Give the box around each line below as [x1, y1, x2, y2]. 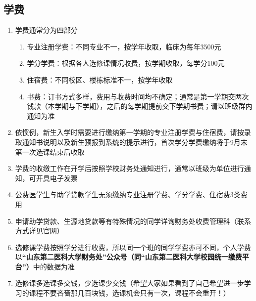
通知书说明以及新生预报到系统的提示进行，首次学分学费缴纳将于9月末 [22, 136, 248, 147]
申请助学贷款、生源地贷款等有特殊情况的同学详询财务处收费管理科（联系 [15, 215, 251, 226]
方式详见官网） [15, 225, 64, 236]
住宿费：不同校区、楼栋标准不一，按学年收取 [27, 74, 173, 85]
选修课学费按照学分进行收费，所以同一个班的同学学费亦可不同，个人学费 [15, 242, 251, 252]
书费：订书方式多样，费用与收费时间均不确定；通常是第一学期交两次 [27, 91, 249, 101]
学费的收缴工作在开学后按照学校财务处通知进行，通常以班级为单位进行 [15, 163, 244, 173]
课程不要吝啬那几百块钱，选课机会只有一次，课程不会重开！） [29, 288, 230, 298]
